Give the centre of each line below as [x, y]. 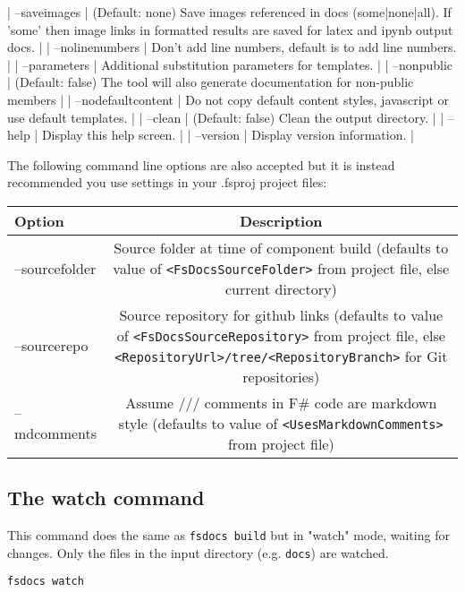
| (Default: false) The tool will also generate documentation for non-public [211, 82]
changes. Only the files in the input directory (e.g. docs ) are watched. [198, 552]
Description [281, 220]
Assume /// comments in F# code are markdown [281, 402]
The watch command [106, 498]
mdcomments [56, 433]
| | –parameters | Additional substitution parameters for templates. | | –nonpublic [230, 64]
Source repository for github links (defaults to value [281, 314]
